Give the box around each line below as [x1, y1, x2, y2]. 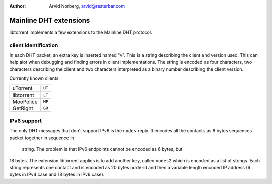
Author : [9, 3, 26, 9]
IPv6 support [9, 117, 42, 124]
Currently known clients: [9, 75, 60, 81]
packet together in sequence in [9, 135, 74, 141]
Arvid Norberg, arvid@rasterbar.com [49, 3, 125, 9]
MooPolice [12, 98, 38, 105]
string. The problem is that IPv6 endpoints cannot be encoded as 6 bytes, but [22, 146, 183, 152]
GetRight [12, 105, 33, 112]
